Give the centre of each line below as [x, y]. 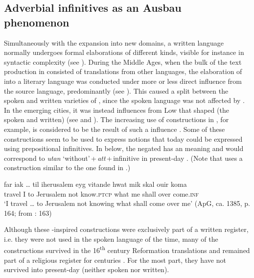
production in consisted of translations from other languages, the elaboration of [123, 71]
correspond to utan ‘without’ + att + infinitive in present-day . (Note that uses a [123, 158]
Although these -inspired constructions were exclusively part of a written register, [126, 229]
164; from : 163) [28, 213]
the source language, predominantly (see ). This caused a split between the [116, 90]
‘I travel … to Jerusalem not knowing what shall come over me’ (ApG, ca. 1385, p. [127, 203]
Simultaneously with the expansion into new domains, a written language [114, 42]
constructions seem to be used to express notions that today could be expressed [123, 139]
